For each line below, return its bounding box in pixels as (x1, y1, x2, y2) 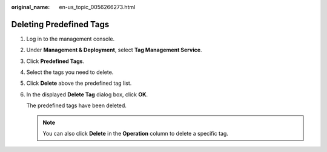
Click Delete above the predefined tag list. (26, 79, 132, 87)
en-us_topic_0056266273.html (59, 4, 136, 10)
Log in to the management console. (26, 35, 115, 42)
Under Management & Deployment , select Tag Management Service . (26, 46, 202, 54)
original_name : (11, 4, 50, 10)
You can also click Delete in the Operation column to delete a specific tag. (42, 130, 228, 137)
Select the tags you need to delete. (26, 68, 114, 76)
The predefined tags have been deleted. (26, 102, 127, 109)
